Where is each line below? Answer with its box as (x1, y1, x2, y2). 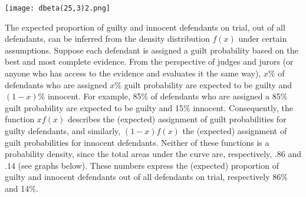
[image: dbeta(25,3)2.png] (5, 4, 110, 12)
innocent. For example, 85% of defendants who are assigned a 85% (47, 90, 288, 102)
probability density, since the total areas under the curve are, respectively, (5, 148, 272, 160)
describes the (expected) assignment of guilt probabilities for (67, 113, 287, 125)
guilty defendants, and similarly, (5, 125, 121, 136)
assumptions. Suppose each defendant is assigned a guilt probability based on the (5, 44, 298, 56)
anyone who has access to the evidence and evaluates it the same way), (5, 67, 261, 79)
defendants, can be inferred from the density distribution (5, 32, 210, 45)
